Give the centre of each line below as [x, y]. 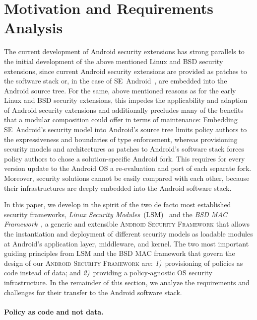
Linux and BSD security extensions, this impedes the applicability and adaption [126, 100]
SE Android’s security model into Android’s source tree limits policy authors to [126, 129]
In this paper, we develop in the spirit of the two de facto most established [118, 204]
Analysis [33, 28]
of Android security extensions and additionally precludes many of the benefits [124, 110]
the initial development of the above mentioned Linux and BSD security [114, 61]
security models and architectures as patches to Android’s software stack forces [124, 149]
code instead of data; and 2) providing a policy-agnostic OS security [108, 273]
